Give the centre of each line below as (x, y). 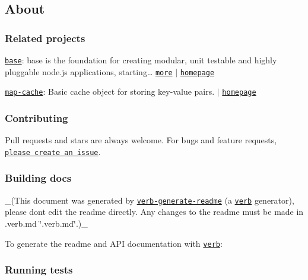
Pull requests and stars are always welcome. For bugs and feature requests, (141, 140)
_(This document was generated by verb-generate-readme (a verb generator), (150, 200)
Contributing (36, 118)
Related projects (45, 38)
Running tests (39, 270)
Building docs (38, 178)
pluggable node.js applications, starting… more (89, 71)
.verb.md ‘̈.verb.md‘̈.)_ (46, 223)
